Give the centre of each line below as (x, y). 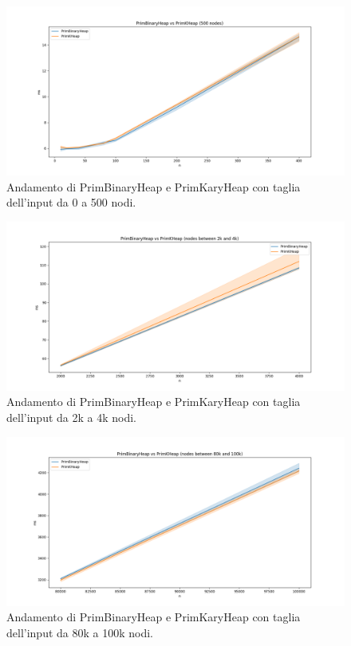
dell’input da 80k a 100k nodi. (80, 632)
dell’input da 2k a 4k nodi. (71, 417)
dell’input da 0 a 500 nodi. (71, 202)
